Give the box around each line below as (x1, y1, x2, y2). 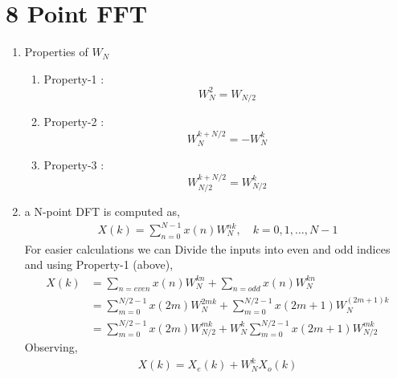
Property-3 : (43, 156, 104, 173)
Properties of (24, 43, 88, 60)
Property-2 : (43, 113, 104, 130)
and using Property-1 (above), (24, 256, 174, 273)
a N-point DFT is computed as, (24, 202, 180, 219)
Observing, (24, 339, 78, 356)
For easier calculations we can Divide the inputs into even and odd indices (24, 240, 391, 257)
